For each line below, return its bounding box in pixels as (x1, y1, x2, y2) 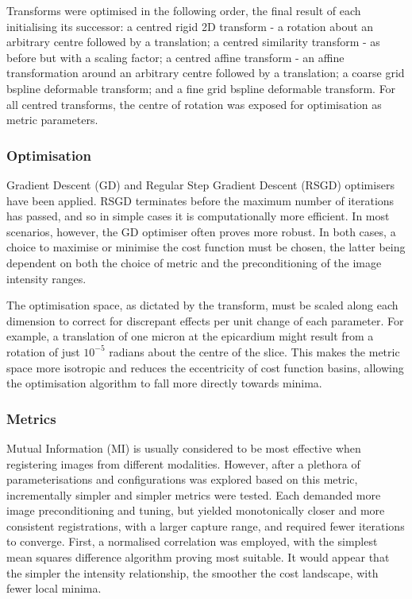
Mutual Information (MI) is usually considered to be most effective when (6, 439, 361, 456)
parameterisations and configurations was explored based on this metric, (6, 471, 358, 488)
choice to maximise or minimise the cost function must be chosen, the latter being (6, 239, 406, 255)
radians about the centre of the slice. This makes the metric (109, 343, 400, 360)
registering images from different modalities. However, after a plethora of (6, 455, 360, 472)
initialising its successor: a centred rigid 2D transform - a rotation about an (6, 18, 374, 34)
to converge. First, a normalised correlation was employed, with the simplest (6, 533, 378, 550)
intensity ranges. (6, 270, 87, 286)
